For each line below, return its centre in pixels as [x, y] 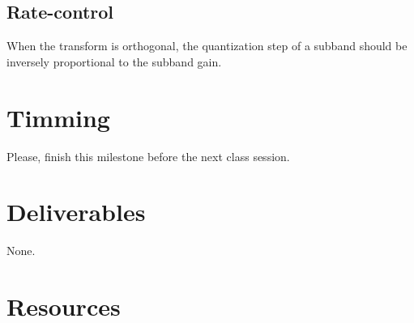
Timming [58, 117]
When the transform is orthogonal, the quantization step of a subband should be [207, 46]
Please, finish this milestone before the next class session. [148, 156]
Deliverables [76, 212]
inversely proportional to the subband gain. [114, 61]
